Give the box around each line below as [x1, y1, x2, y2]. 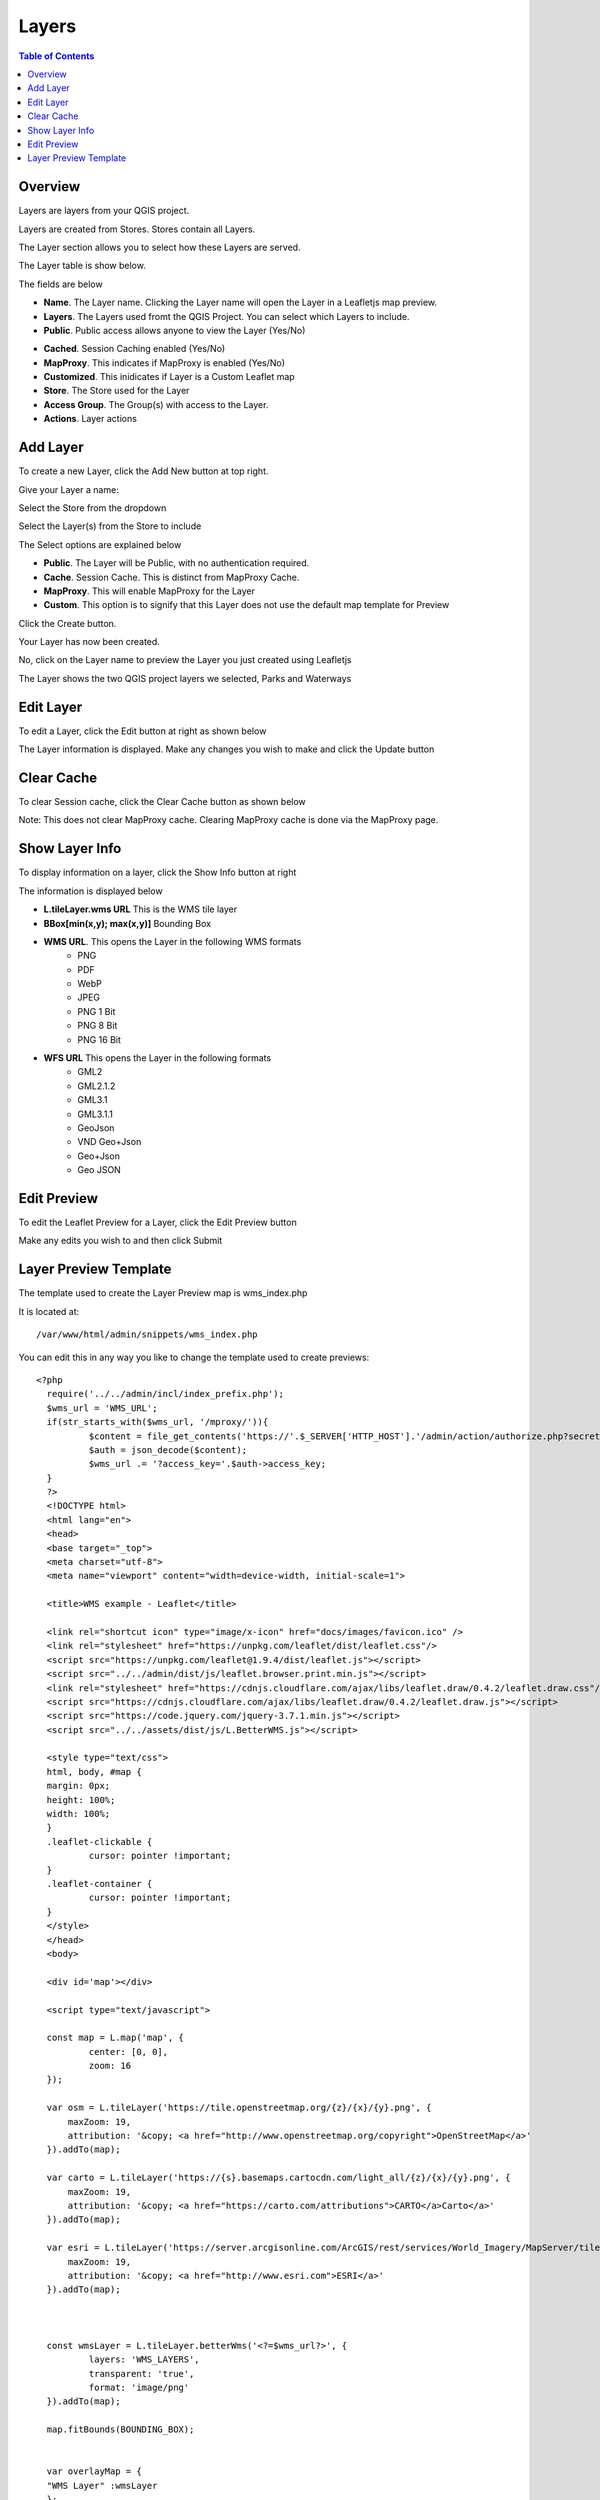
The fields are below [18, 278, 104, 290]
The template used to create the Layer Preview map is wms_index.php [18, 1287, 308, 1299]
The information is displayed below [18, 885, 164, 897]
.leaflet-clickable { [46, 1836, 153, 1847]
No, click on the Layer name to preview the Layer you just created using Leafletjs [18, 654, 352, 666]
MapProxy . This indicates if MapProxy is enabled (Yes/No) [43, 356, 285, 369]
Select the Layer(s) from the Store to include [18, 520, 202, 532]
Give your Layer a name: [18, 483, 119, 495]
